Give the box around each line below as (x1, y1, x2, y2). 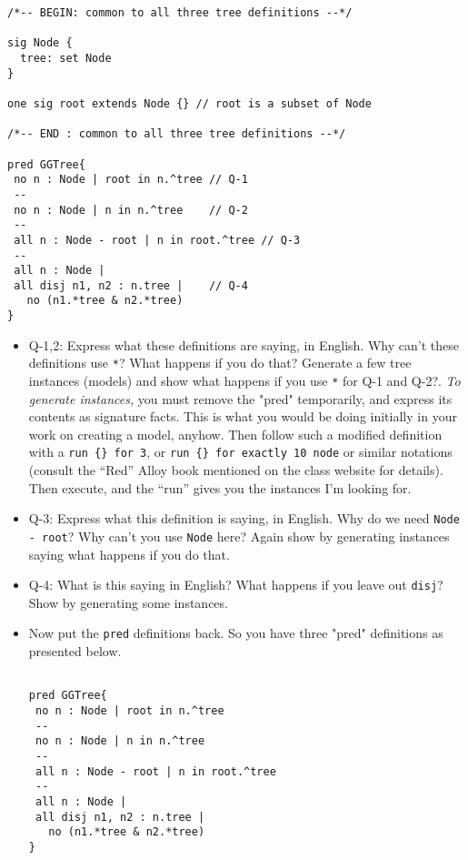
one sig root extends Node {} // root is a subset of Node (7, 96, 372, 110)
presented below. (28, 642, 122, 661)
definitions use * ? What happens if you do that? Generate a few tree (28, 353, 412, 372)
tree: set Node (20, 51, 112, 65)
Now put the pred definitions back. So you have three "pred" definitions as (28, 623, 443, 642)
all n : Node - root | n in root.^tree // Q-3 (14, 233, 301, 247)
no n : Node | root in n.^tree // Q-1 (14, 173, 248, 187)
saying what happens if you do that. (28, 544, 230, 563)
